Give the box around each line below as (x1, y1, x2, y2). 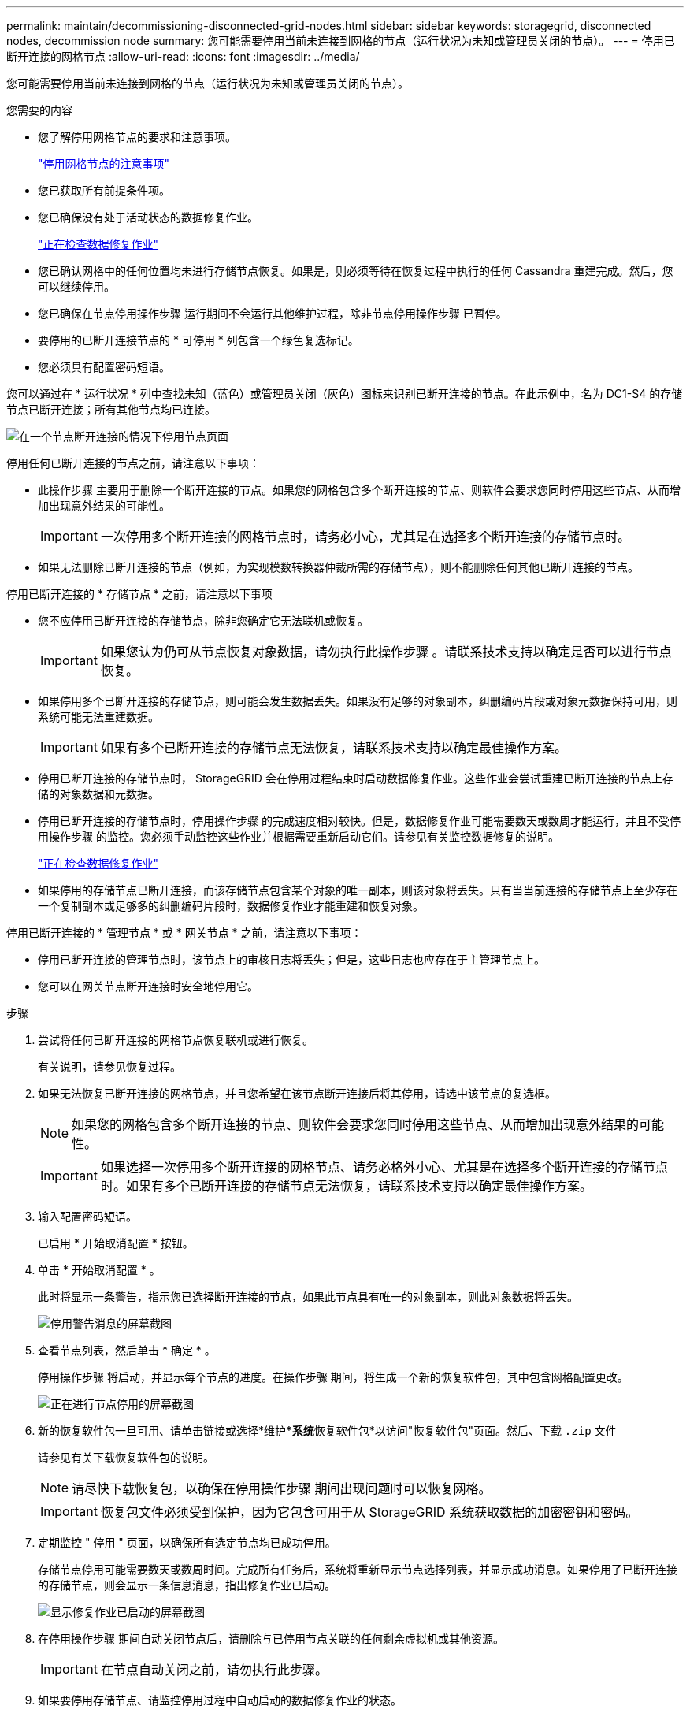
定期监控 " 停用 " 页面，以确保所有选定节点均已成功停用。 (38, 1536, 336, 1549)
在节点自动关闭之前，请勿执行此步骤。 (100, 1662, 328, 1678)
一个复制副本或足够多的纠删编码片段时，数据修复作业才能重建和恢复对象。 (38, 899, 424, 912)
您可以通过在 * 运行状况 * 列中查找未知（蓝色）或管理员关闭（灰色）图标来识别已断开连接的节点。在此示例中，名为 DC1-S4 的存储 (6, 387, 683, 400)
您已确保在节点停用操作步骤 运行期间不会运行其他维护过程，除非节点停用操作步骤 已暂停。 (38, 307, 507, 320)
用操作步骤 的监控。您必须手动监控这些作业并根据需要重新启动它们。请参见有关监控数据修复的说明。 (38, 830, 559, 843)
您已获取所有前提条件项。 (38, 184, 170, 197)
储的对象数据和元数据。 (38, 787, 159, 801)
